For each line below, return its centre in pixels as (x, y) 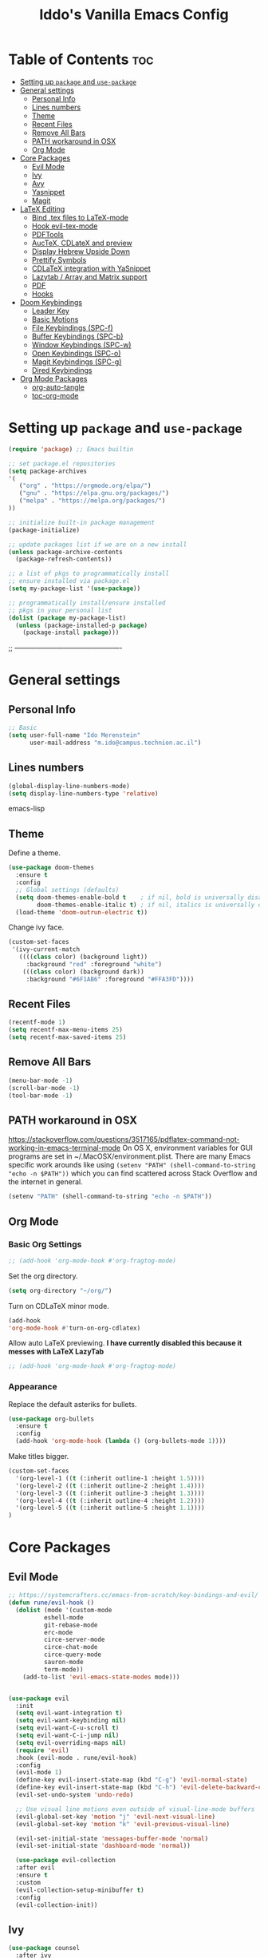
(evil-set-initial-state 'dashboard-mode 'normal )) (103, 1846)
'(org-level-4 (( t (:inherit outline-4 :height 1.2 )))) (110, 1500)
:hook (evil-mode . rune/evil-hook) (76, 1758)
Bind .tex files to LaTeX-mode (80, 217)
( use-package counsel (44, 1948)
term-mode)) (63, 1669)
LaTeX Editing (42, 208)
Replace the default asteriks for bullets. (73, 1404)
